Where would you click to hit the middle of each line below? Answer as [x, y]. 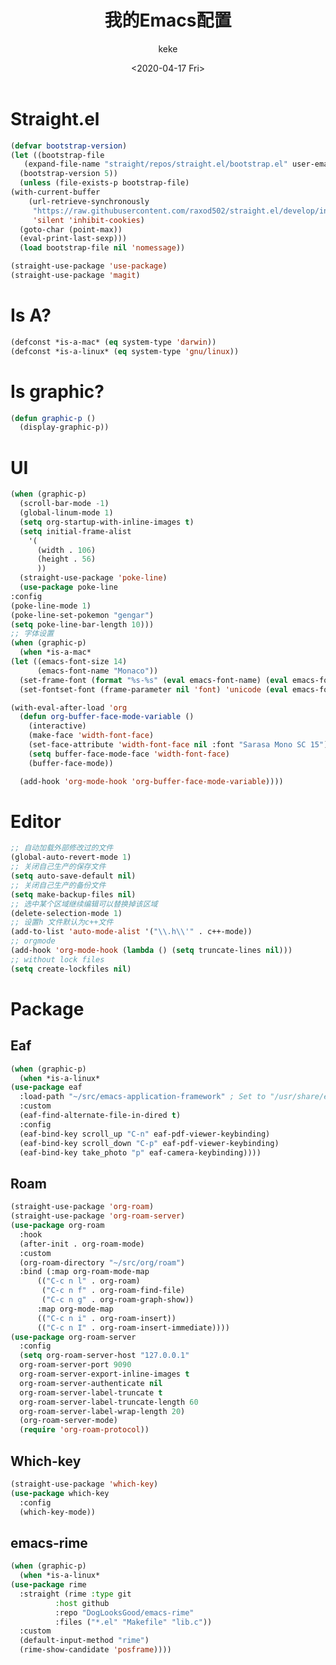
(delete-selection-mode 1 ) [66, 913]
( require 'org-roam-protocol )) [84, 1430]
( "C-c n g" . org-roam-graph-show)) [118, 1300]
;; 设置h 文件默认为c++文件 [62, 922]
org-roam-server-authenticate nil [91, 1383]
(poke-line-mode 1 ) [51, 606]
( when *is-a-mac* [55, 652]
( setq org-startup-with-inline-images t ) [107, 522]
